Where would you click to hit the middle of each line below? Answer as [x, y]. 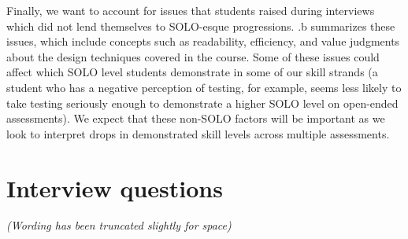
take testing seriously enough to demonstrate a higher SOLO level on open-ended [202, 103]
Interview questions [115, 188]
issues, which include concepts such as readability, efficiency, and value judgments [203, 41]
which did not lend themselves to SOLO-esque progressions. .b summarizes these [201, 26]
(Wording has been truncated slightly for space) [119, 225]
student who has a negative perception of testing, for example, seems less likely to [204, 87]
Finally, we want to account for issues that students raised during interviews [191, 10]
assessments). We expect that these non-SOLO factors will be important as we [196, 118]
